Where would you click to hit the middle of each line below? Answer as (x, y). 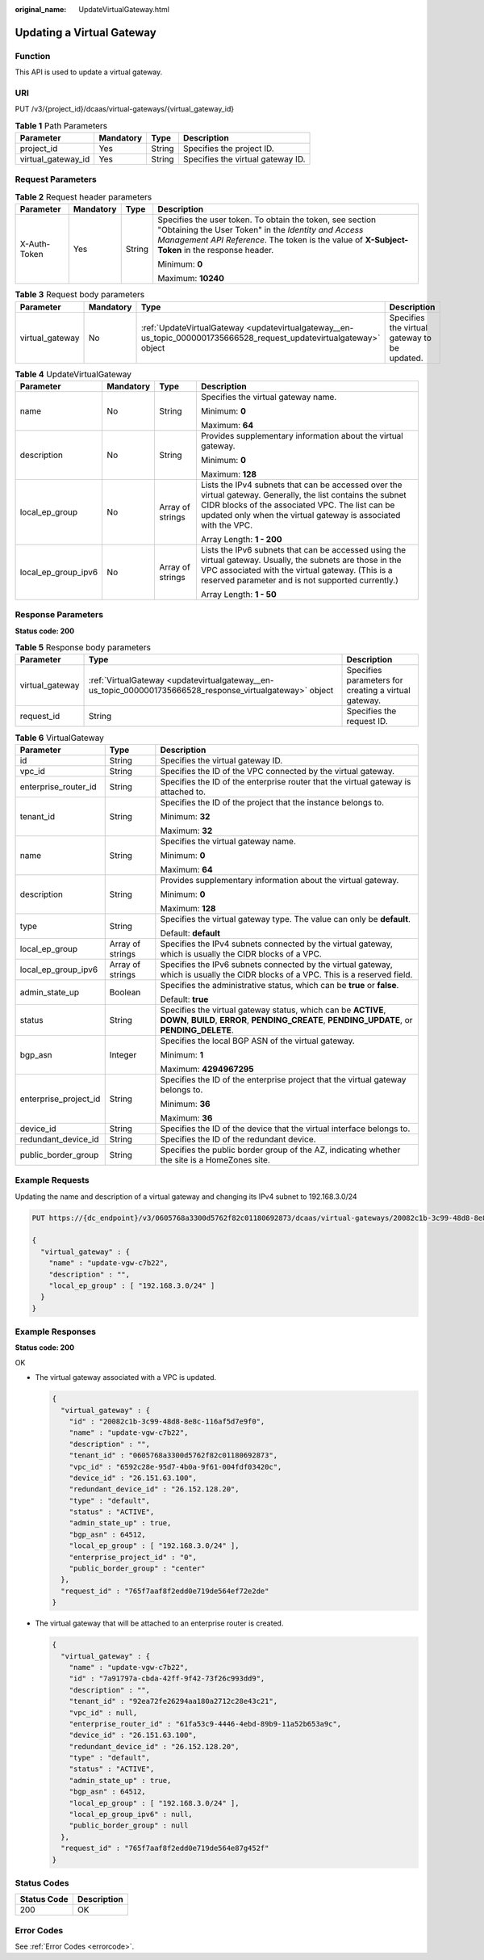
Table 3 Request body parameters (80, 295)
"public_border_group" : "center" (137, 1569)
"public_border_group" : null (129, 1825)
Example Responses (56, 1331)
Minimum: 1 (182, 1054)
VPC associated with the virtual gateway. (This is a (296, 570)
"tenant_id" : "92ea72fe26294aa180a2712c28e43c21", (173, 1701)
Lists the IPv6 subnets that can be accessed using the (303, 549)
